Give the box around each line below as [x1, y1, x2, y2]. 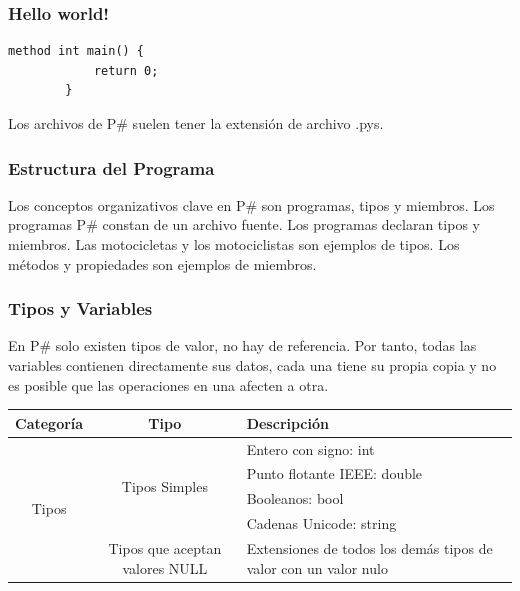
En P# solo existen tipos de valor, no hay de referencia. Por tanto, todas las [8, 335, 477, 356]
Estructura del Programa [8, 155, 215, 180]
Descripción [246, 412, 329, 433]
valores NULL [122, 557, 208, 578]
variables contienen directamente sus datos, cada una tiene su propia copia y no [8, 355, 497, 375]
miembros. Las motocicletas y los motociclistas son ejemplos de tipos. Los [8, 234, 460, 254]
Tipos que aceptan [108, 537, 222, 558]
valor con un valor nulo [246, 557, 388, 578]
